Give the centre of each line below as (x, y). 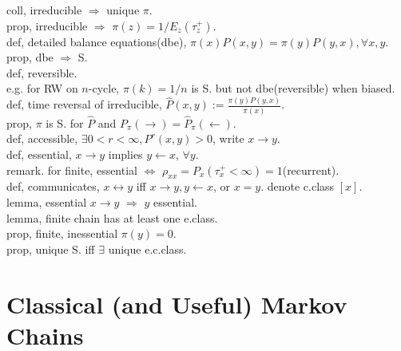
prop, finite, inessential (62, 233)
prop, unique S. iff (51, 248)
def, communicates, (53, 186)
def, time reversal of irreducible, (84, 104)
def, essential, (39, 154)
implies (125, 154)
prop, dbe (30, 57)
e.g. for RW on (42, 88)
